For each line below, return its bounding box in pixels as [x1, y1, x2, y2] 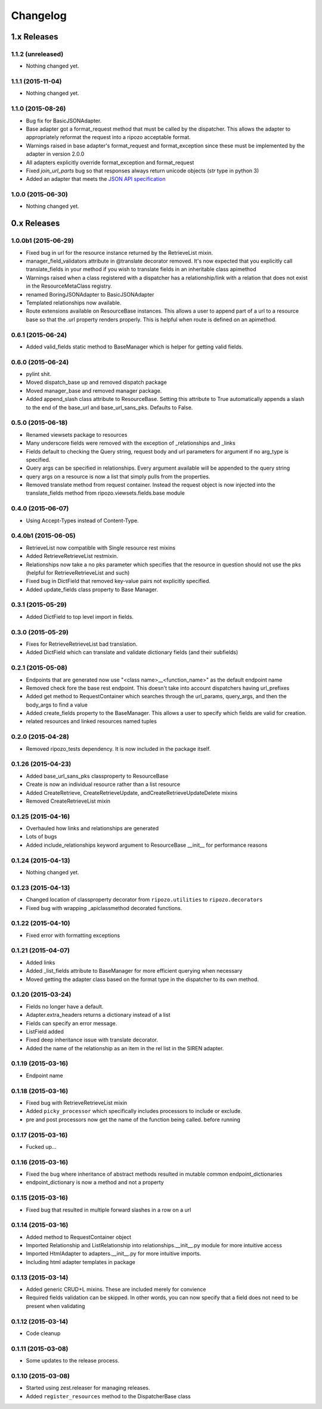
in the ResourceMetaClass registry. [26, 282, 113, 289]
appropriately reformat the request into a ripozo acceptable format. [26, 134, 191, 141]
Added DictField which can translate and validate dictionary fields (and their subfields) [26, 649, 239, 656]
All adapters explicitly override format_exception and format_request [26, 159, 194, 166]
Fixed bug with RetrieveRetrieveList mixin [26, 1099, 128, 1106]
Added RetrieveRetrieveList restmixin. [26, 553, 119, 560]
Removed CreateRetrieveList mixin [26, 797, 110, 804]
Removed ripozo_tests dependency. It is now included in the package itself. [26, 745, 211, 752]
